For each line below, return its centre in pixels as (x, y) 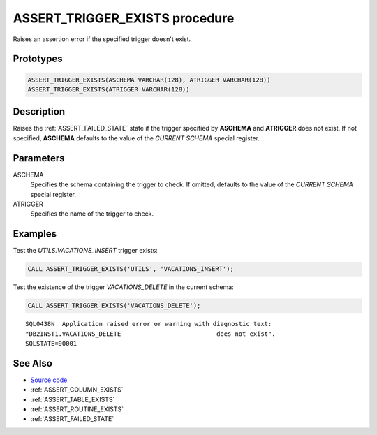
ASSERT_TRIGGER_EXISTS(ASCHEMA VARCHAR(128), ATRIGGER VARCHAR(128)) (149, 80)
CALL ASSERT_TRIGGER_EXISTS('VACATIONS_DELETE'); (114, 306)
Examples (35, 234)
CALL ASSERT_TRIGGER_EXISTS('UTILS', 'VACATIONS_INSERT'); (131, 269)
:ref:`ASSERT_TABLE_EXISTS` (73, 399)
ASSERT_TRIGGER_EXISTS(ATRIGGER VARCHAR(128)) (109, 89)
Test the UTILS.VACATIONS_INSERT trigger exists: (86, 251)
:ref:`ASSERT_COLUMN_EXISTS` (77, 390)
